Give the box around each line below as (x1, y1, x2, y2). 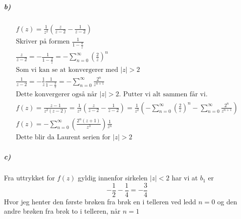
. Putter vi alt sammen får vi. (119, 91, 208, 98)
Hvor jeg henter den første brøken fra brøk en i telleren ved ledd (4, 196, 197, 206)
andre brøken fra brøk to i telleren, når (4, 206, 121, 216)
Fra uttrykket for (4, 173, 55, 183)
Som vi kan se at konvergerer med (16, 66, 118, 73)
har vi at (172, 173, 198, 183)
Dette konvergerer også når (16, 91, 97, 98)
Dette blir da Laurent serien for (16, 133, 110, 141)
